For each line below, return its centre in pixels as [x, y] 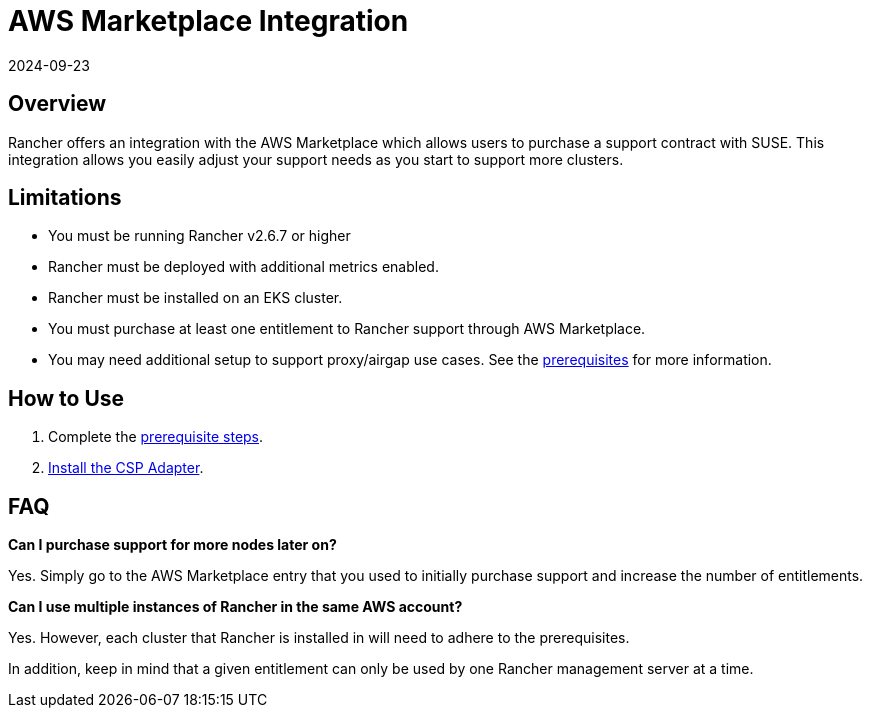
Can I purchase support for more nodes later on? [172, 545]
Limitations [65, 198]
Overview [57, 104]
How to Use [66, 398]
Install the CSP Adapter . [126, 468]
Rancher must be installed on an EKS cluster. [195, 298]
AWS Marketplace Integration [208, 21]
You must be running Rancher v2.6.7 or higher [199, 236]
